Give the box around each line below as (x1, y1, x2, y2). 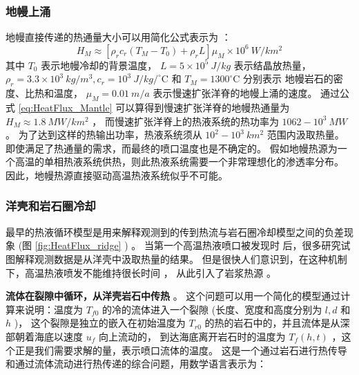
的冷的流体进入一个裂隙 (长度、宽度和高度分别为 (102, 302, 322, 316)
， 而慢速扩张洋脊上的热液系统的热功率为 (92, 113, 279, 128)
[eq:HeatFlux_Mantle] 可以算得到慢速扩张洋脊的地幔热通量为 (18, 100, 290, 114)
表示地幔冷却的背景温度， (41, 57, 157, 72)
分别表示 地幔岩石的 (243, 71, 333, 86)
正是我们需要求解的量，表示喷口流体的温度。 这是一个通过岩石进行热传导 (14, 342, 347, 357)
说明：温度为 (24, 302, 83, 316)
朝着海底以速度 (14, 329, 83, 343)
